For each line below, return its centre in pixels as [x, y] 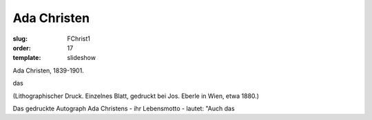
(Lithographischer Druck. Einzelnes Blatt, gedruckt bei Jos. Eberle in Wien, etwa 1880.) [136, 96]
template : [27, 58]
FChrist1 [79, 39]
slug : [20, 39]
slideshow [82, 58]
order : [22, 48]
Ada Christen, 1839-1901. [48, 70]
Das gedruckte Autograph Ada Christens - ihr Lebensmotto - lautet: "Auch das [124, 108]
